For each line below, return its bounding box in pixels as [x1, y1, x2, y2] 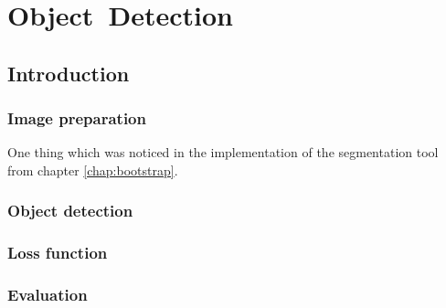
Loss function [7, 241, 108, 264]
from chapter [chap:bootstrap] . [7, 160, 178, 179]
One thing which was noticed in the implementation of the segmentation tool [7, 143, 439, 162]
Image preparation [7, 107, 146, 130]
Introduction [7, 58, 130, 87]
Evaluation [7, 283, 88, 306]
